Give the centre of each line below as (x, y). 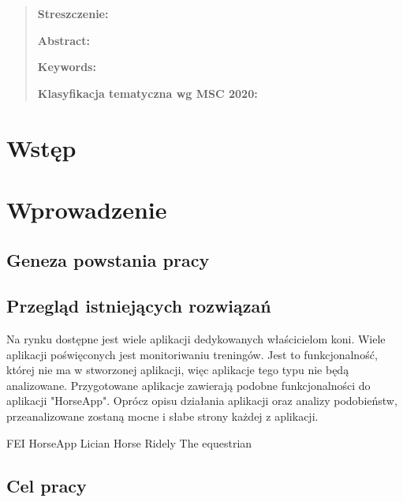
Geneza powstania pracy (108, 259)
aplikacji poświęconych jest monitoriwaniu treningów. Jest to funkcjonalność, (192, 354)
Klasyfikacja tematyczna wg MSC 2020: (147, 93)
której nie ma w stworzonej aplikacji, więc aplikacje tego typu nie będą (178, 370)
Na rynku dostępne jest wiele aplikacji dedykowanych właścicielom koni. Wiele (196, 339)
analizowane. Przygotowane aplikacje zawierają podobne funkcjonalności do (188, 385)
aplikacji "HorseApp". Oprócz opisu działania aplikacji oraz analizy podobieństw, (202, 401)
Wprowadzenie (87, 209)
